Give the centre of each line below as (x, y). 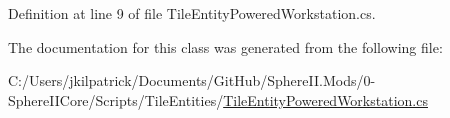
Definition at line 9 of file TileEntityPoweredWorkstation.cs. (192, 13)
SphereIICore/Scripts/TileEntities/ (116, 99)
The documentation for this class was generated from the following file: (225, 46)
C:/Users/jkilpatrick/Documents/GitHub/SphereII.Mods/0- (192, 80)
